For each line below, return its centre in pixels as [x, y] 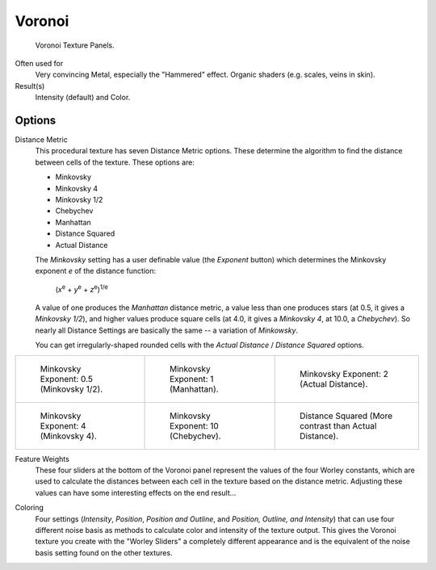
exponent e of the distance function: [96, 271]
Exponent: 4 [63, 425]
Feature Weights [42, 459]
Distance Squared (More [346, 416]
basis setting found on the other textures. [104, 552]
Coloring [29, 508]
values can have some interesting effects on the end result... [136, 492]
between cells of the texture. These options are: [115, 162]
